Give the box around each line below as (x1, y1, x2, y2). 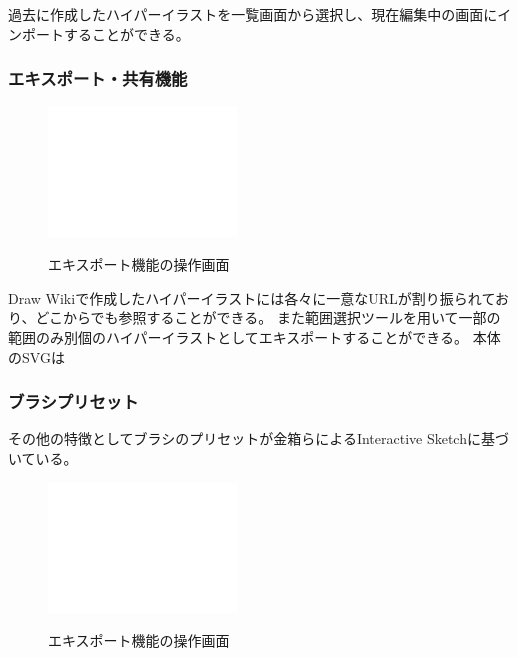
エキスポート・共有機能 (8, 66, 188, 91)
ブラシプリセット (8, 389, 139, 414)
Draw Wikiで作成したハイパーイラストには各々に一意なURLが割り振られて (8, 287, 496, 308)
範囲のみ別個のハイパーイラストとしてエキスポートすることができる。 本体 (8, 326, 501, 347)
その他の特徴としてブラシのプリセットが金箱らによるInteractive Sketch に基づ (8, 428, 509, 449)
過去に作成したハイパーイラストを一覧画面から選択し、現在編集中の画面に (8, 4, 498, 24)
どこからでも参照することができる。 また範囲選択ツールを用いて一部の (35, 307, 501, 328)
